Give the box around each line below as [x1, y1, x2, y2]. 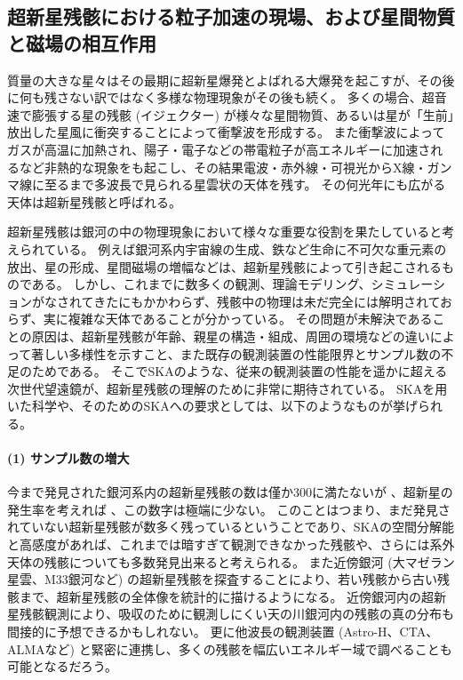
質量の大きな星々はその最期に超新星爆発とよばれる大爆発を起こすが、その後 [7, 70, 455, 89]
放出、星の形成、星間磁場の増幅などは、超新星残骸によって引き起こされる [7, 257, 442, 276]
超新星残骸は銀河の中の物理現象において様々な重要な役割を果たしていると [7, 222, 443, 241]
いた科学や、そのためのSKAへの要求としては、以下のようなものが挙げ [7, 396, 419, 415]
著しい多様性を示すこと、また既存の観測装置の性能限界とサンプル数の [31, 344, 442, 363]
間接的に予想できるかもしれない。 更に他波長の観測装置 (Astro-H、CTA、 [7, 622, 439, 641]
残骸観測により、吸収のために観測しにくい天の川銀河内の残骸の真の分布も [19, 604, 454, 623]
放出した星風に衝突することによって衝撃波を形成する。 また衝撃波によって [7, 123, 445, 141]
